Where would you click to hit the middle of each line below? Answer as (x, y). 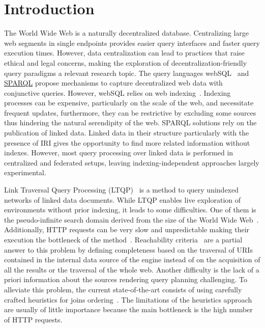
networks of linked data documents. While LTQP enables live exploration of (123, 199)
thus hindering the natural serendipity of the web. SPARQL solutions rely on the (130, 122)
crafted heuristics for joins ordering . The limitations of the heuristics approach (128, 299)
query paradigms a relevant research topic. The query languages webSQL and (127, 73)
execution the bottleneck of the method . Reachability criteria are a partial (123, 239)
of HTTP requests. (33, 319)
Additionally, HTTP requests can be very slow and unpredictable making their (127, 229)
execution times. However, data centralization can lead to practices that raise (124, 53)
